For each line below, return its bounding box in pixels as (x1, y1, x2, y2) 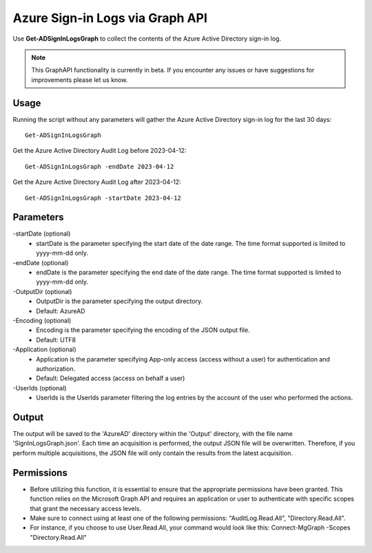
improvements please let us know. (31, 76, 128, 84)
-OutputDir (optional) (12, 287, 72, 295)
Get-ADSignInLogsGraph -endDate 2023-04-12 (25, 163, 174, 170)
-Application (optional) (12, 345, 77, 354)
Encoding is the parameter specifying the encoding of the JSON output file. (36, 326, 251, 334)
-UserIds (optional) (12, 384, 67, 392)
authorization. (36, 364, 76, 373)
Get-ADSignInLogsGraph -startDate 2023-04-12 (25, 194, 182, 202)
